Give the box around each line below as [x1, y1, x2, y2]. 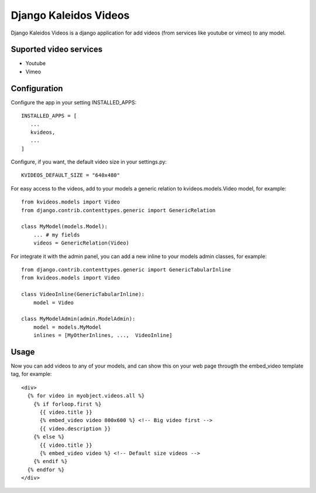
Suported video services [11, 45, 103, 55]
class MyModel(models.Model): [21, 223, 108, 230]
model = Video [33, 299, 74, 306]
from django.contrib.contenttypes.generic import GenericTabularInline [21, 267, 231, 273]
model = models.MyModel [33, 324, 102, 331]
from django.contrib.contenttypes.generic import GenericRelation [21, 207, 216, 213]
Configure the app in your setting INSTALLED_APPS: [11, 98, 137, 106]
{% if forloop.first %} [33, 400, 102, 407]
